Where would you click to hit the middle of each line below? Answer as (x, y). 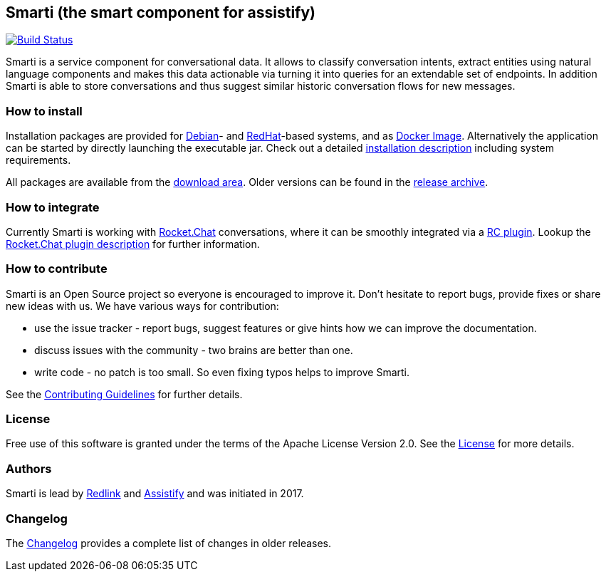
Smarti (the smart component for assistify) (161, 12)
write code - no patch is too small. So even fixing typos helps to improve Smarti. (222, 372)
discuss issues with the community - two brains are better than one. (194, 350)
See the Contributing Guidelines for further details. (124, 394)
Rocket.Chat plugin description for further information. (133, 244)
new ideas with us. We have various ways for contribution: (142, 306)
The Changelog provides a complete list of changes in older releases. (169, 543)
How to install (44, 111)
